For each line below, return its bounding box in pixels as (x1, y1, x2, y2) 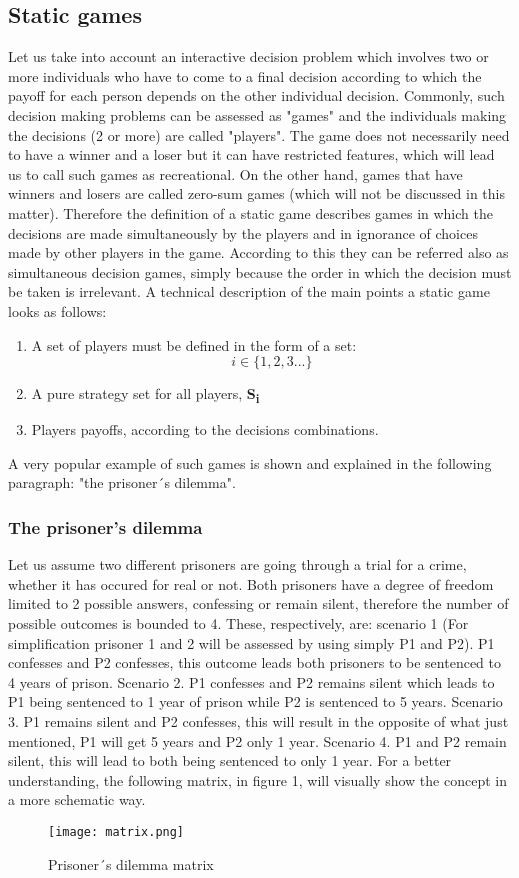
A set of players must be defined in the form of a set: (31, 334, 357, 355)
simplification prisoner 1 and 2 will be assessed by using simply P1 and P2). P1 (8, 632, 495, 653)
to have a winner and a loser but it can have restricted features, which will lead (8, 144, 495, 165)
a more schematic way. (8, 789, 146, 810)
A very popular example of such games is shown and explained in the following (8, 452, 492, 473)
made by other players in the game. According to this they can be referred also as (8, 242, 509, 263)
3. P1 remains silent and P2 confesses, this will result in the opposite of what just (8, 710, 509, 731)
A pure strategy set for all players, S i (31, 383, 260, 406)
